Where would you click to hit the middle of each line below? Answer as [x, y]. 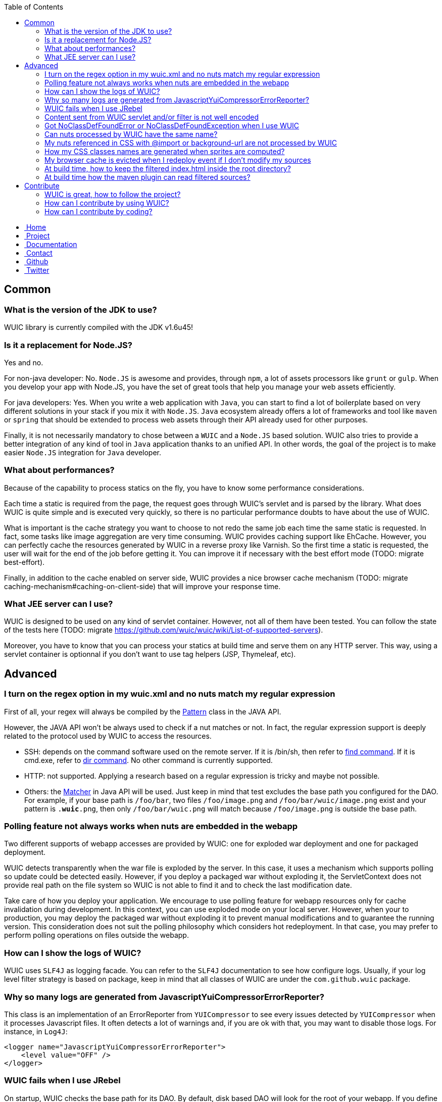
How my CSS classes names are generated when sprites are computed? [165, 151]
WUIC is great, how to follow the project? [113, 194]
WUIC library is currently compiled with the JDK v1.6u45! [99, 327]
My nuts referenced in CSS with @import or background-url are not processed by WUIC [191, 143]
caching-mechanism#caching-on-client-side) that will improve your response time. [142, 586]
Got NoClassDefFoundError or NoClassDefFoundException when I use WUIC [172, 126]
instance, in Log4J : [36, 1031]
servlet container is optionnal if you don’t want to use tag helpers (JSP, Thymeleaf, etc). [150, 654]
